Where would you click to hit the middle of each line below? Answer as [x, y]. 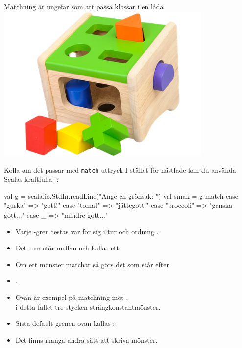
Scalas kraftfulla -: [31, 179]
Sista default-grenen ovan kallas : [65, 323]
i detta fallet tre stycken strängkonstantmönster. [88, 307]
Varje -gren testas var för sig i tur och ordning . [87, 231]
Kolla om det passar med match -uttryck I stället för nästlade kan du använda [120, 169]
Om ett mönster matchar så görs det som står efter [92, 264]
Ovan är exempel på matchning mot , [72, 297]
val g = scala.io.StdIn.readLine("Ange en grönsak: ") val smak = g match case [121, 195]
